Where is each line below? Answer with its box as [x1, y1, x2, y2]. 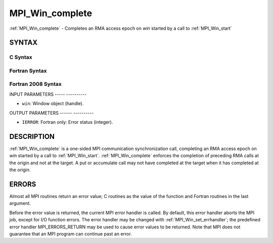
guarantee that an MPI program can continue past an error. [9, 230, 132, 237]
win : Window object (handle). [22, 101, 84, 107]
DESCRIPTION [9, 132, 55, 141]
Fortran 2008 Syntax [9, 81, 62, 88]
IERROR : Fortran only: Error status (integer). [22, 119, 113, 125]
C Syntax [9, 54, 32, 61]
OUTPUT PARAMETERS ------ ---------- [9, 110, 94, 116]
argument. [9, 200, 31, 207]
